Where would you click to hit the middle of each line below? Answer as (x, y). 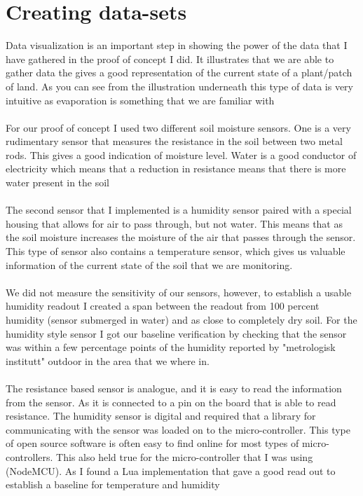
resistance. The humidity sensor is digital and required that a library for (161, 416)
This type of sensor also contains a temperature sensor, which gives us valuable (176, 251)
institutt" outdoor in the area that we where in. (108, 360)
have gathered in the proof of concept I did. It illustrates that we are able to (170, 58)
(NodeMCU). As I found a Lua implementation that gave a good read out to (171, 470)
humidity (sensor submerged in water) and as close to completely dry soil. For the (181, 319)
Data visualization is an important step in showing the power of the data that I (177, 45)
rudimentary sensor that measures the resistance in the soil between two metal (174, 141)
